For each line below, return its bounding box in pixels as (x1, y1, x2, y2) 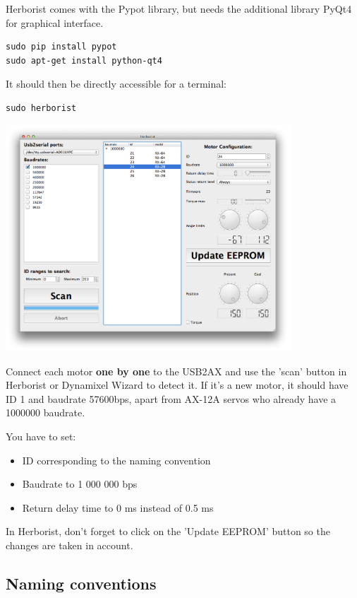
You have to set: (6, 428, 76, 443)
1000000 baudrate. (6, 405, 85, 420)
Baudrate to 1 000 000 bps (22, 476, 138, 491)
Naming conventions (6, 572, 157, 594)
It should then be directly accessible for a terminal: (6, 76, 227, 91)
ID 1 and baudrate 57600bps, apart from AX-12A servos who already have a (6, 391, 337, 406)
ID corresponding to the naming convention (22, 452, 211, 467)
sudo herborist (6, 102, 77, 113)
